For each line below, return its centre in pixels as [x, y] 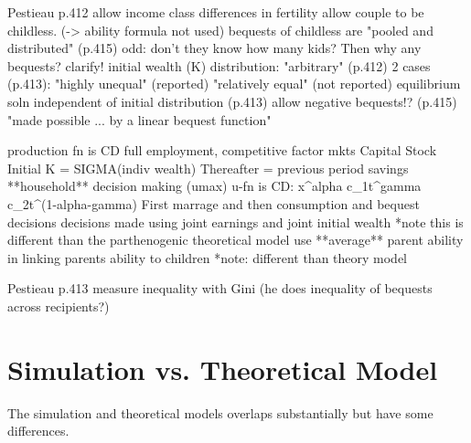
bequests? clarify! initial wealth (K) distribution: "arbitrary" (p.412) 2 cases [219, 65]
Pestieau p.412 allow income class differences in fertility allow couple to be [216, 12]
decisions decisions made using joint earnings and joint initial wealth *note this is [235, 221]
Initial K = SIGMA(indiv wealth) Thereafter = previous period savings [208, 168]
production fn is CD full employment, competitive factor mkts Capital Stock [222, 150]
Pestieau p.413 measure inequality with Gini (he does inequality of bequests [220, 288]
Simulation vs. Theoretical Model [223, 369]
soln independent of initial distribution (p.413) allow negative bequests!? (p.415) [232, 101]
